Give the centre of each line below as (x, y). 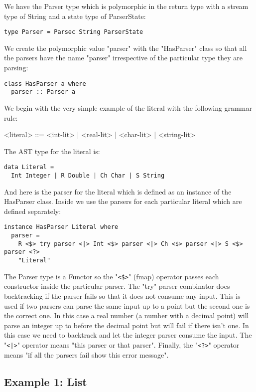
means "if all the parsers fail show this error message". (86, 354)
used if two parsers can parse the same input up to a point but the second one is (127, 305)
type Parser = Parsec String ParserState (74, 32)
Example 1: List (46, 381)
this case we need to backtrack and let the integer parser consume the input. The (128, 335)
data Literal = (29, 167)
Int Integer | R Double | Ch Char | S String (88, 175)
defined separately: (33, 211)
